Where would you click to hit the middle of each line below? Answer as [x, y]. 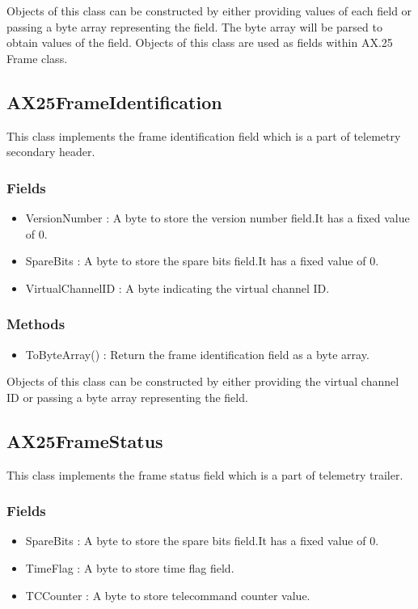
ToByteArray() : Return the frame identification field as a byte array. [197, 354]
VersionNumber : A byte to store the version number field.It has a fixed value [217, 217]
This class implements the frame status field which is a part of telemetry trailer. [205, 474]
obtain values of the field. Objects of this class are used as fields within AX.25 [200, 42]
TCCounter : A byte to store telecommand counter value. [168, 595]
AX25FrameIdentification [114, 101]
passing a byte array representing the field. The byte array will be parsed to [194, 26]
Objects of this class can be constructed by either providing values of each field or [209, 11]
